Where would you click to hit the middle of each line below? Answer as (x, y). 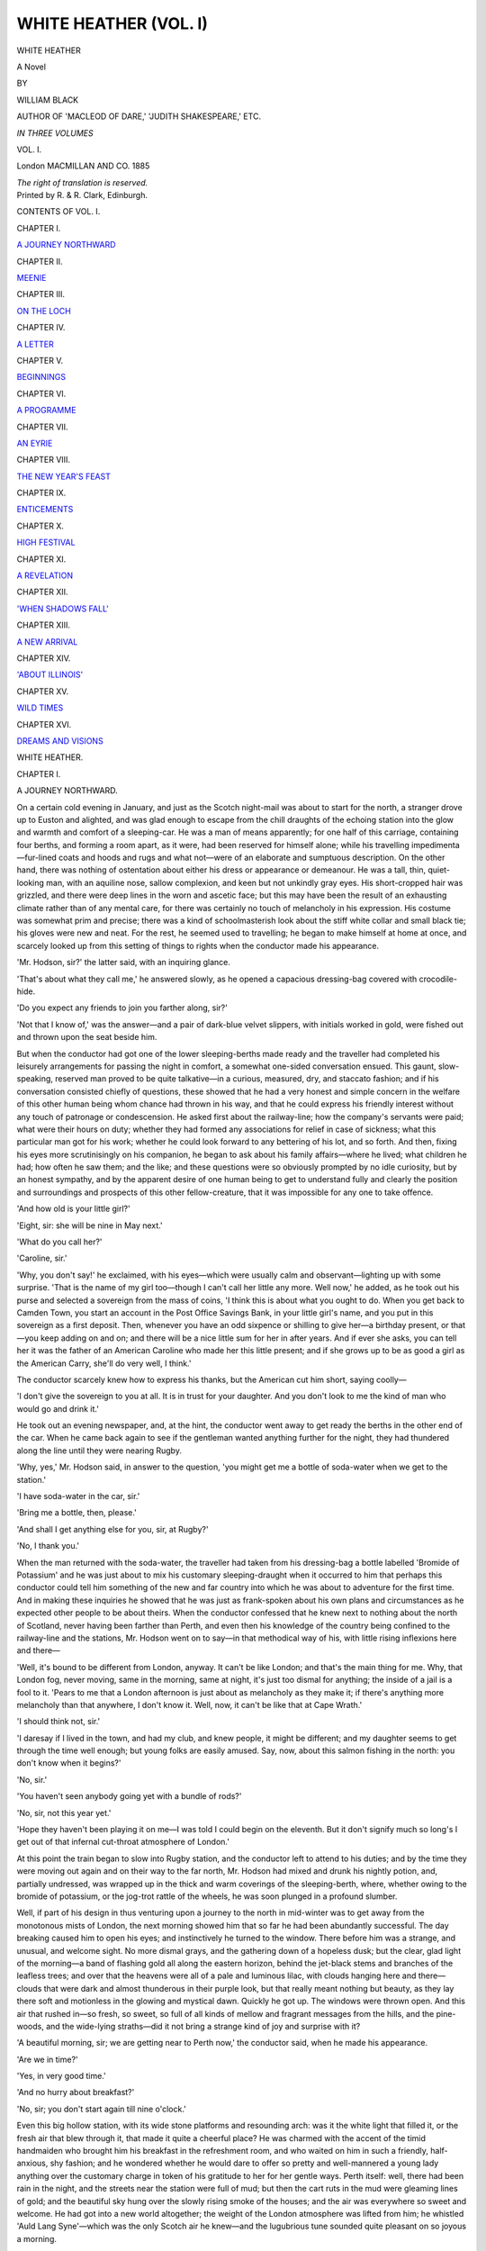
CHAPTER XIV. (44, 658)
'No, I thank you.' (48, 1546)
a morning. (37, 2238)
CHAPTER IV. (41, 328)
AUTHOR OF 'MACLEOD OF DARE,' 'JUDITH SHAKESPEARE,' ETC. (139, 116)
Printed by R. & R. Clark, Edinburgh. (82, 195)
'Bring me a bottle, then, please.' (76, 1513)
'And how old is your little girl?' (73, 1209)
